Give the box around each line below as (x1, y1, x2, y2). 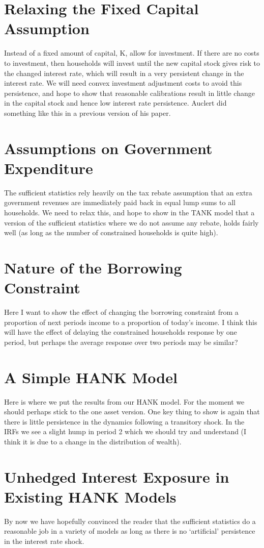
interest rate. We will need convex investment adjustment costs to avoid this (4, 78, 242, 88)
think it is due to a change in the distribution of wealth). (4, 436, 182, 446)
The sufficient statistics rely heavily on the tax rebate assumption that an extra (4, 187, 252, 197)
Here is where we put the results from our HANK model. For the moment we (4, 396, 245, 407)
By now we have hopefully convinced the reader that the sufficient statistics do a (4, 515, 256, 526)
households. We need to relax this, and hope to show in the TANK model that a (4, 207, 255, 217)
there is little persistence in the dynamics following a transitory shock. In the (4, 416, 245, 427)
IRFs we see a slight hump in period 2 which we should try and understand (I (4, 426, 247, 437)
